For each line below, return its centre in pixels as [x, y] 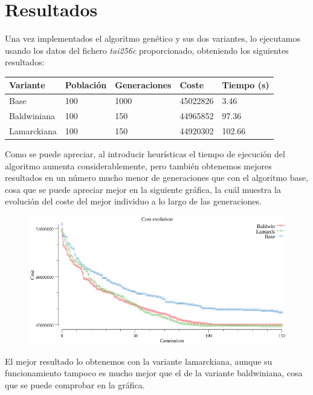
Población [86, 85]
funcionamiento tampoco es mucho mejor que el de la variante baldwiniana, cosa [154, 373]
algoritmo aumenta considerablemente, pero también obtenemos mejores [138, 165]
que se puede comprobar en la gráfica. [75, 384]
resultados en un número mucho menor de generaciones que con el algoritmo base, [157, 178]
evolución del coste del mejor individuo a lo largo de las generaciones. [133, 201]
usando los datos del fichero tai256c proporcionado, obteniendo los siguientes [147, 50]
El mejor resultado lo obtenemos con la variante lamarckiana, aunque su [139, 361]
